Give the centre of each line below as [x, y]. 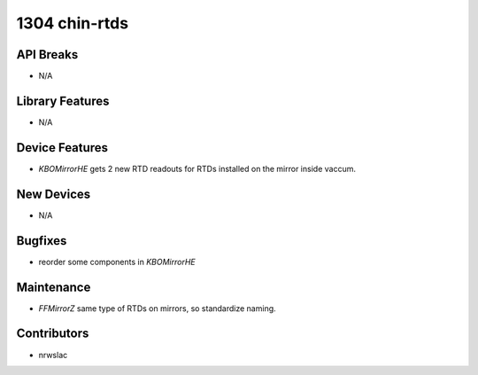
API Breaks [47, 55]
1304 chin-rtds [72, 23]
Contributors [53, 334]
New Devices [54, 194]
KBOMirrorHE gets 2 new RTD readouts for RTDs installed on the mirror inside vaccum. [197, 168]
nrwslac [53, 355]
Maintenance [54, 287]
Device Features [62, 148]
